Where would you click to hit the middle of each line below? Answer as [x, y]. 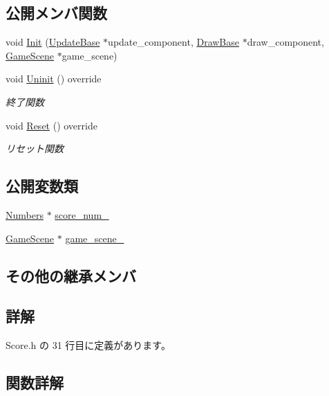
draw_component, [285, 42]
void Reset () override [51, 125]
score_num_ [82, 214]
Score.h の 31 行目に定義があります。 [88, 345]
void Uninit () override [54, 79]
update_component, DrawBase [173, 42]
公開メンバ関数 [56, 13]
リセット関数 [35, 148]
